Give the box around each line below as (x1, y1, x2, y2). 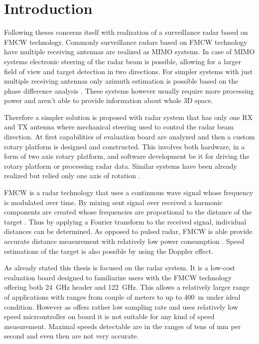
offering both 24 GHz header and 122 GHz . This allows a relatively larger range (4, 282, 250, 292)
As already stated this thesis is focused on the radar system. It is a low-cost (4, 262, 236, 273)
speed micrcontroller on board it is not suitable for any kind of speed (4, 311, 215, 322)
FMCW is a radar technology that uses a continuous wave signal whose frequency (4, 187, 254, 198)
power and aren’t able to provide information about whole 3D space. (4, 95, 213, 106)
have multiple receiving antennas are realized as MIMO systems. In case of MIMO (4, 46, 255, 57)
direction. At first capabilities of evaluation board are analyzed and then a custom (4, 131, 255, 142)
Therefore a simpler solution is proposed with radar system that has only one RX (4, 112, 253, 122)
